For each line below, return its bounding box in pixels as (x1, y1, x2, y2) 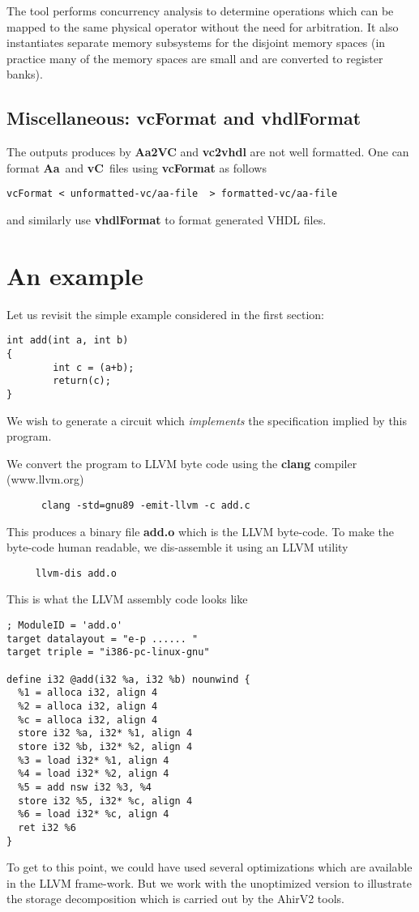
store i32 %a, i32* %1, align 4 (18, 727, 193, 739)
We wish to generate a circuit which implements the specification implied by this (6, 411, 408, 428)
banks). (6, 66, 43, 83)
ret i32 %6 (18, 821, 76, 833)
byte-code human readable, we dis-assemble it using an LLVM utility (6, 539, 348, 556)
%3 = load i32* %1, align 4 (18, 754, 169, 766)
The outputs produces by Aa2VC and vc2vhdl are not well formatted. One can (6, 143, 409, 160)
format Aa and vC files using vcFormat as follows (6, 159, 267, 176)
